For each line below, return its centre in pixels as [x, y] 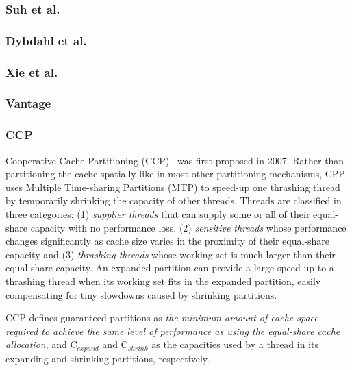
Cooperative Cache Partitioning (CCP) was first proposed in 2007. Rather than [175, 160]
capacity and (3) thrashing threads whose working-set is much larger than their [171, 254]
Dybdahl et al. [46, 40]
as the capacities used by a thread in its [235, 344]
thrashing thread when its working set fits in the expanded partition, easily [163, 281]
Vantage [28, 103]
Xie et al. [32, 72]
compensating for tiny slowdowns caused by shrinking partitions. [141, 294]
